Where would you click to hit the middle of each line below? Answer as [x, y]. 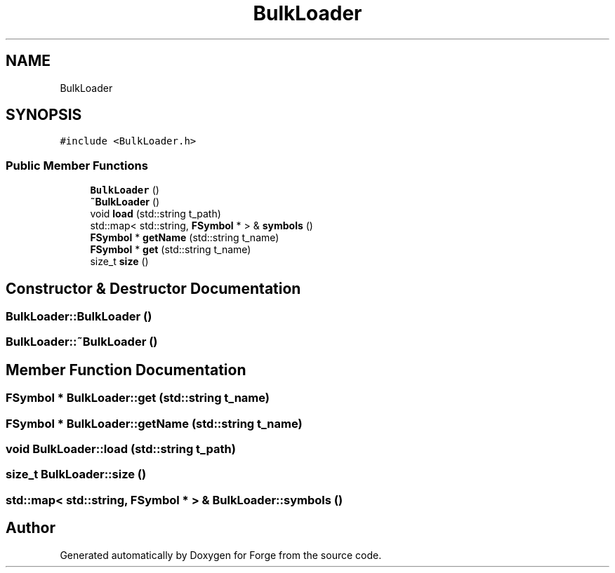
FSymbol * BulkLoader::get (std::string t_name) [138, 398]
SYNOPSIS [44, 115]
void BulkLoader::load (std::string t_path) [121, 449]
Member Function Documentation [126, 370]
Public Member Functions [77, 165]
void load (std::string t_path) [156, 214]
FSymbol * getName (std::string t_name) [185, 238]
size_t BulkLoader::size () [76, 474]
